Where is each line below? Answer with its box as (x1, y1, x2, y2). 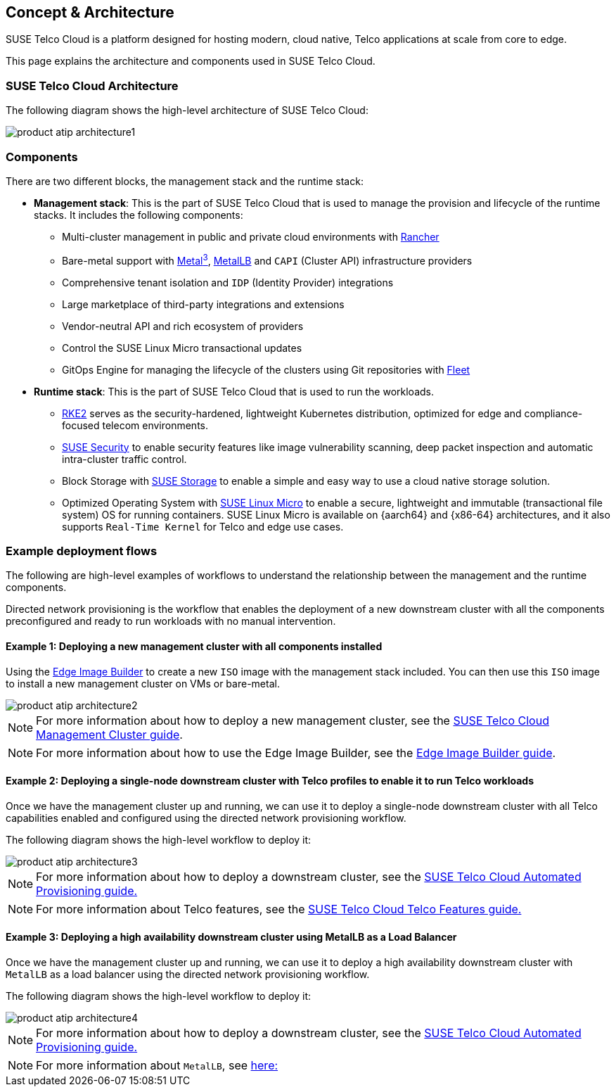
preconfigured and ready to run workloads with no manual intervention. (6, 615, 336, 628)
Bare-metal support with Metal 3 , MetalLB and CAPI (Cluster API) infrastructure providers (62, 252, 473, 267)
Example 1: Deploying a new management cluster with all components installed (6, 640, 383, 652)
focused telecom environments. (62, 419, 209, 431)
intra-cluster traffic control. (62, 452, 187, 465)
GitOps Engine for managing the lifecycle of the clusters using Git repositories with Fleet (62, 363, 470, 376)
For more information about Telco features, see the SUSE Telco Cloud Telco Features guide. (36, 901, 522, 916)
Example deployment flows (6, 543, 158, 558)
